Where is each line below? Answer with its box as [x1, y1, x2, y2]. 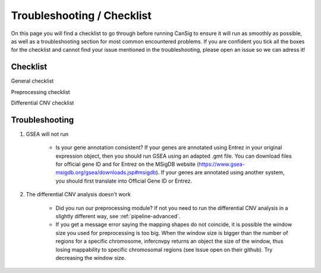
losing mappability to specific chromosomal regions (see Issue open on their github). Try [55, 246, 273, 253]
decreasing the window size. [55, 255, 126, 261]
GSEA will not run [26, 130, 69, 137]
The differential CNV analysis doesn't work [26, 191, 131, 198]
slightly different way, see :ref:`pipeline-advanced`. [55, 213, 181, 220]
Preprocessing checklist [11, 88, 71, 95]
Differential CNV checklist [11, 99, 74, 106]
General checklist [11, 77, 54, 84]
